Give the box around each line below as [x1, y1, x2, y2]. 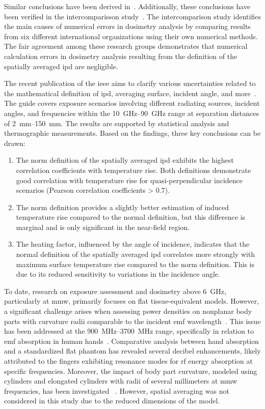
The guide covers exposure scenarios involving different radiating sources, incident [4, 98, 260, 108]
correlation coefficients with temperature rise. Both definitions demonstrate [16, 164, 251, 175]
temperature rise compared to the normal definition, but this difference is [16, 212, 246, 222]
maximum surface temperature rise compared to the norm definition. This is [16, 258, 254, 269]
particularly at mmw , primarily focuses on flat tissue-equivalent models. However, [4, 296, 259, 306]
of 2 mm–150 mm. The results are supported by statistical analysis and [4, 118, 229, 128]
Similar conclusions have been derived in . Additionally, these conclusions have [4, 1, 251, 11]
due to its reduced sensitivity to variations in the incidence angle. [16, 269, 220, 279]
